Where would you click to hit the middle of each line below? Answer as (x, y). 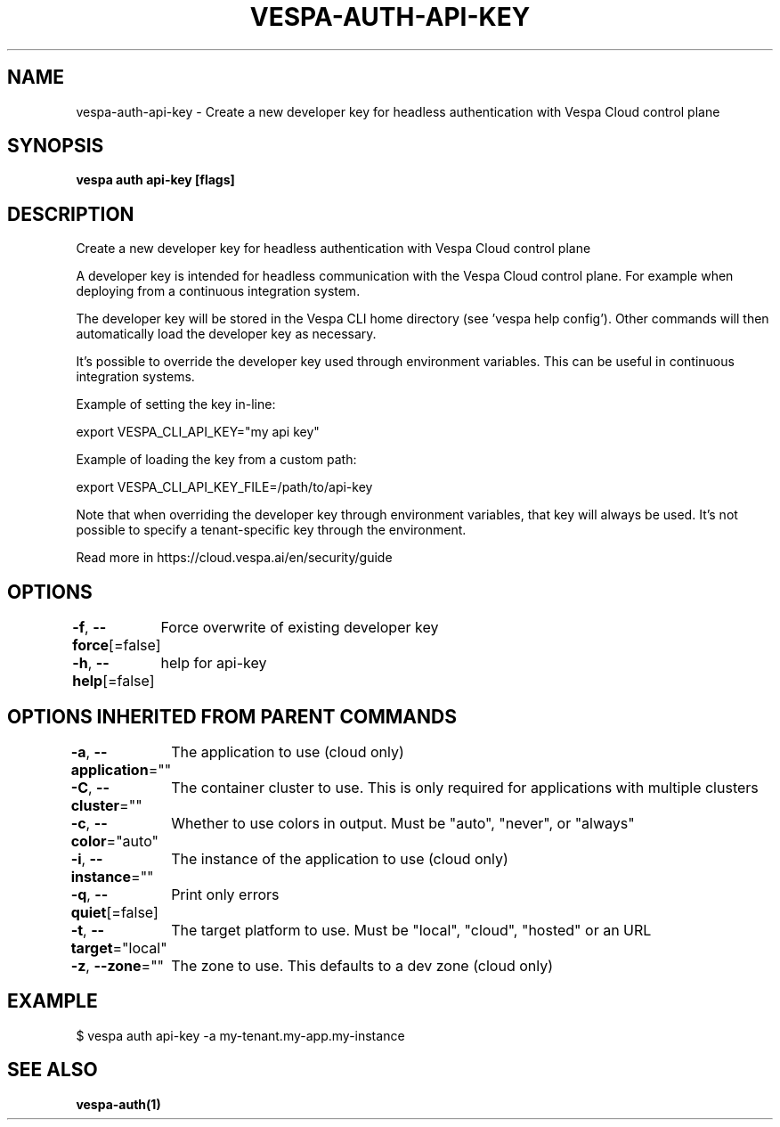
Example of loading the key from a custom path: (216, 460)
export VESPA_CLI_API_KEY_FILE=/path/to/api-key (224, 487)
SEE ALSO (53, 1070)
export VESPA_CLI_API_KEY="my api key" (198, 432)
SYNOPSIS (56, 146)
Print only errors (225, 894)
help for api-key (214, 663)
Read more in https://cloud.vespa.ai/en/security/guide (234, 558)
